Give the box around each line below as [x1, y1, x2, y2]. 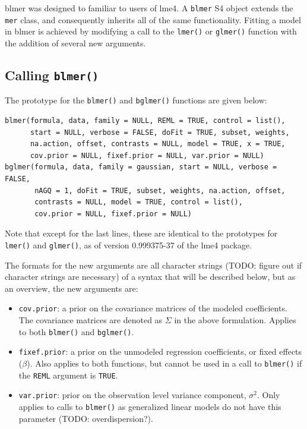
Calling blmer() [5, 65, 99, 84]
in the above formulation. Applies [174, 314, 296, 326]
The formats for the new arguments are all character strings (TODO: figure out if [5, 258, 302, 271]
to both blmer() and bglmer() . [18, 325, 134, 337]
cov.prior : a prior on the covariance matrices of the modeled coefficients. [18, 302, 287, 314]
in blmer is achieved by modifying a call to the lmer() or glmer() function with [5, 25, 297, 37]
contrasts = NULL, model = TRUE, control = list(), [34, 198, 243, 207]
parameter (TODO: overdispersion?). [18, 412, 153, 424]
